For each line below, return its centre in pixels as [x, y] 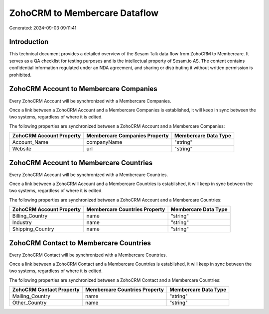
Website [22, 149]
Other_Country [29, 303]
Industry [22, 222]
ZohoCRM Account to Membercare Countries [81, 162]
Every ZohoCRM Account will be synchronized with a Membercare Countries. [89, 175]
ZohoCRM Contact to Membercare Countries [80, 243]
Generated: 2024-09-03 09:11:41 [43, 28]
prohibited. [20, 75]
